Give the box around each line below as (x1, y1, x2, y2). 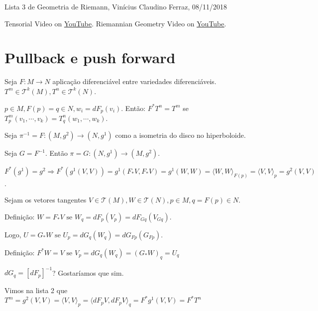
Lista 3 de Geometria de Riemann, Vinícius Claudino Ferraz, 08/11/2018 (4, 1, 227, 11)
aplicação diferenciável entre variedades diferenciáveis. (52, 76, 216, 87)
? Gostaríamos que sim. (52, 267, 124, 278)
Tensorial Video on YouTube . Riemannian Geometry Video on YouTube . (4, 18, 226, 28)
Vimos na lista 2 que (4, 285, 68, 296)
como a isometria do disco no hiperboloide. (115, 130, 246, 140)
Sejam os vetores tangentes (4, 195, 87, 205)
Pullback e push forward (4, 47, 176, 68)
